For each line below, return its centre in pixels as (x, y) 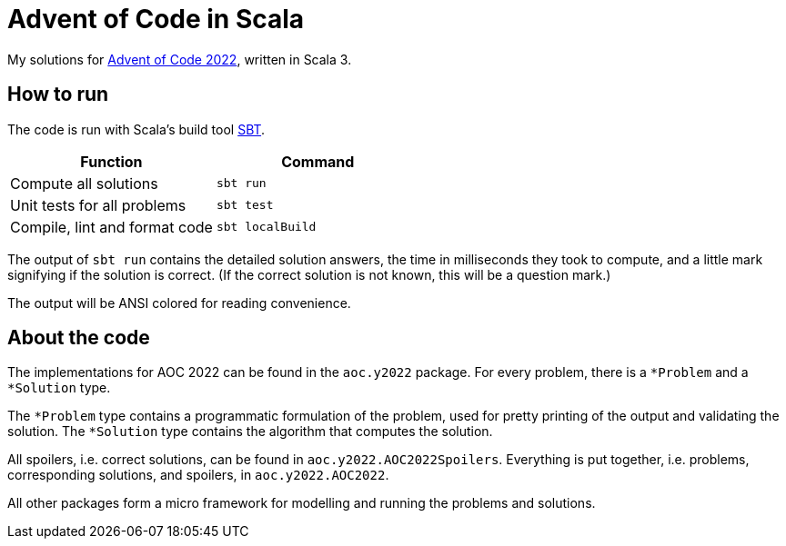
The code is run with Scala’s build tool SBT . (136, 129)
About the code (79, 338)
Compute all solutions (84, 183)
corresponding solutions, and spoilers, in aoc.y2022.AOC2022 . (198, 475)
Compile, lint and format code (111, 227)
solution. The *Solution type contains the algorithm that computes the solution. (250, 432)
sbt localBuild (266, 227)
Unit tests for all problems (98, 205)
